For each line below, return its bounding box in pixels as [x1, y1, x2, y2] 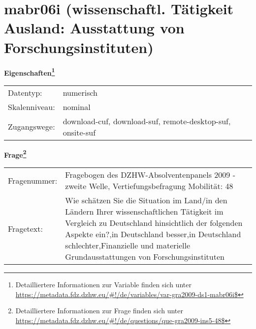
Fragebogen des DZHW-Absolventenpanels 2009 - [65, 169, 235, 180]
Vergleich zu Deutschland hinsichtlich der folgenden [65, 217, 243, 228]
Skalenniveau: [8, 101, 55, 112]
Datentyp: [8, 86, 42, 98]
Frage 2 [4, 148, 27, 160]
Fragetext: [8, 222, 43, 234]
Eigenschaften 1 [4, 66, 55, 78]
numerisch [63, 86, 97, 98]
